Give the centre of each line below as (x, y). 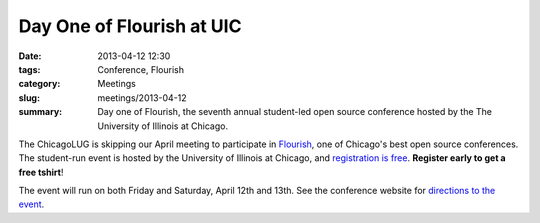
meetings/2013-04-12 (142, 97)
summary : (40, 112)
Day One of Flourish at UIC (130, 26)
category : (39, 84)
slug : (29, 97)
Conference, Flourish (141, 69)
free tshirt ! (41, 172)
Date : (30, 56)
